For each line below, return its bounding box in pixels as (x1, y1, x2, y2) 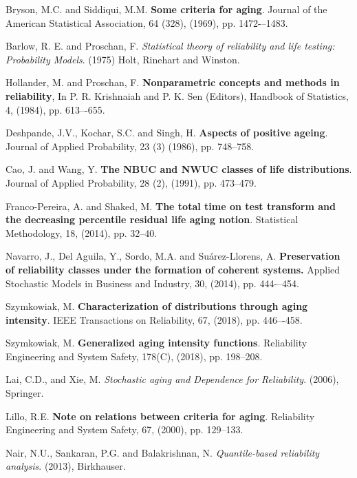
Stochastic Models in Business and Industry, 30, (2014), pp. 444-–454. (6, 276, 299, 290)
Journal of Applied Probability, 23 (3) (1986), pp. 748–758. (6, 138, 255, 153)
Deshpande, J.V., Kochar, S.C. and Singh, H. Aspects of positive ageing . (6, 125, 328, 140)
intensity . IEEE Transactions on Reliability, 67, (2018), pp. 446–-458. (6, 312, 303, 326)
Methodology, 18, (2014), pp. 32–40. (6, 225, 158, 240)
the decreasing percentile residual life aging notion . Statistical (6, 212, 299, 227)
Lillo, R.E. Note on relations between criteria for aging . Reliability (6, 408, 315, 423)
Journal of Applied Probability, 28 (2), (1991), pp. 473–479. (6, 175, 257, 189)
